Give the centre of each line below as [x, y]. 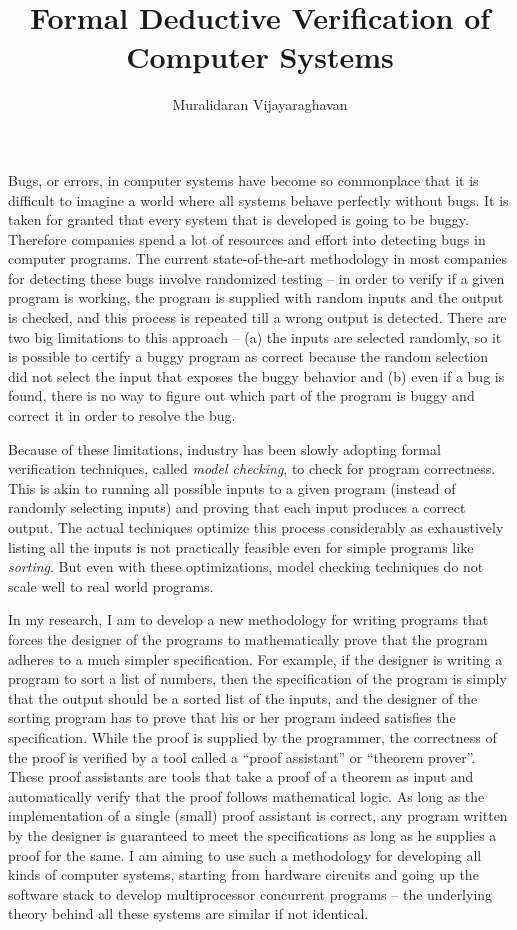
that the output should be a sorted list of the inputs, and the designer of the [243, 697]
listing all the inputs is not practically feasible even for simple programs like [241, 546]
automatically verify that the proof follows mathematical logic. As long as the [246, 795]
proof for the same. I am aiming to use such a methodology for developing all [245, 854]
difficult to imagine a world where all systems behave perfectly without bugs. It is [258, 199]
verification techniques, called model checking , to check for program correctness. [252, 468]
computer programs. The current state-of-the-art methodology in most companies [258, 258]
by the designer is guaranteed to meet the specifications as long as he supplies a [252, 834]
